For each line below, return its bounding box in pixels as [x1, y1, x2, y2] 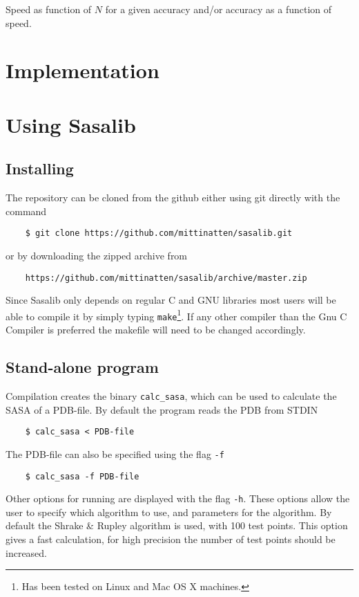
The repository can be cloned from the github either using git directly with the [6, 190, 340, 205]
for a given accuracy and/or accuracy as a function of [105, 2, 332, 16]
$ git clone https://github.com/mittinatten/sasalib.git [25, 228, 293, 239]
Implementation [6, 56, 159, 84]
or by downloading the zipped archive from [6, 248, 188, 262]
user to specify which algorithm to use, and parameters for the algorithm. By [6, 504, 332, 519]
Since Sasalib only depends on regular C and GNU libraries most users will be [6, 293, 336, 307]
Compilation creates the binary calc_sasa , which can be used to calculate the [6, 388, 337, 403]
